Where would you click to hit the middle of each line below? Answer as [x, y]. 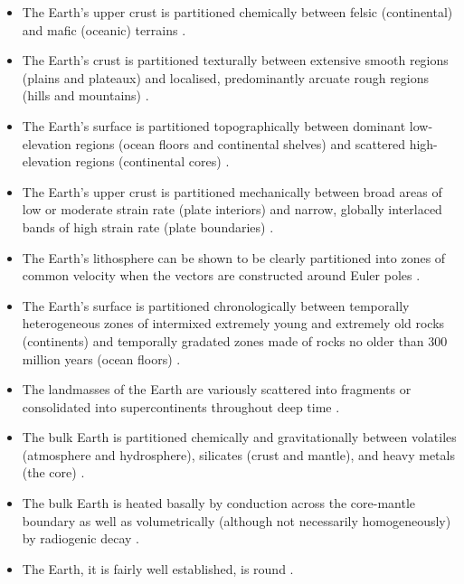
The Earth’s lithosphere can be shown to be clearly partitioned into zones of [234, 257]
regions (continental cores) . [152, 161]
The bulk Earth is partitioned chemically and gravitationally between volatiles [239, 437]
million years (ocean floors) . [101, 358]
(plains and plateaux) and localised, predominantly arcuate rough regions [226, 77]
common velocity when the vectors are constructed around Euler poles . [221, 275]
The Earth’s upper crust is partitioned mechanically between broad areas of [232, 191]
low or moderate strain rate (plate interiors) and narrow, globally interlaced [232, 209]
